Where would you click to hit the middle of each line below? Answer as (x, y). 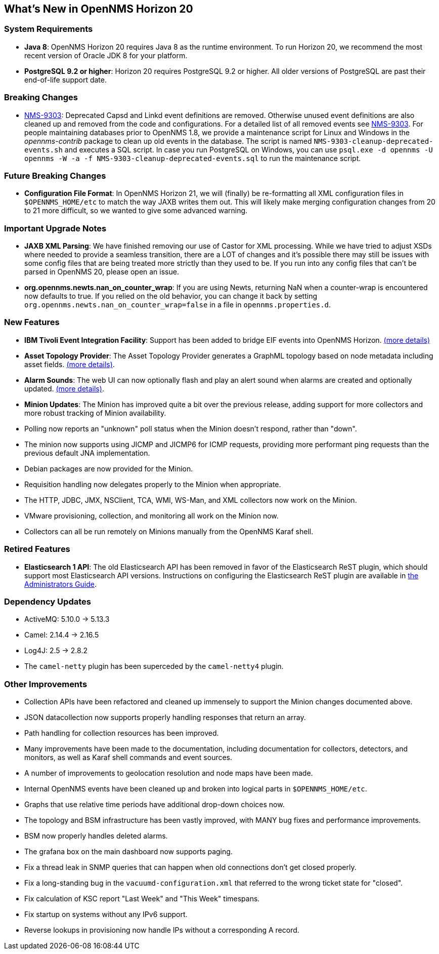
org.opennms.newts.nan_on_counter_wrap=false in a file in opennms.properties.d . (178, 305)
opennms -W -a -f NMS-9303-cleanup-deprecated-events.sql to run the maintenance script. (193, 158)
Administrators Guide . (60, 584)
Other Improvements (46, 684)
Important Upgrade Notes (55, 228)
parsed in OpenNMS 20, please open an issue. (102, 272)
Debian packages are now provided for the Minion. (109, 468)
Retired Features (37, 549)
